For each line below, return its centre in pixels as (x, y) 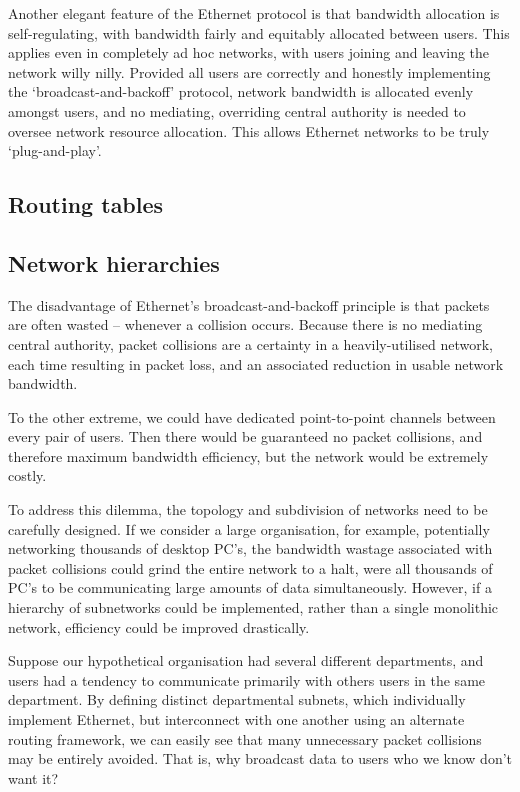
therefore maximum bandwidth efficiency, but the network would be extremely (248, 455)
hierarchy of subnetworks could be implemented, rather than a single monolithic (253, 607)
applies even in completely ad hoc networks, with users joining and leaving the (249, 52)
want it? (33, 777)
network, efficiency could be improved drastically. (159, 626)
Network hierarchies (114, 262)
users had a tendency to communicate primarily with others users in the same (247, 679)
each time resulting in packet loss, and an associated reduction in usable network (256, 363)
